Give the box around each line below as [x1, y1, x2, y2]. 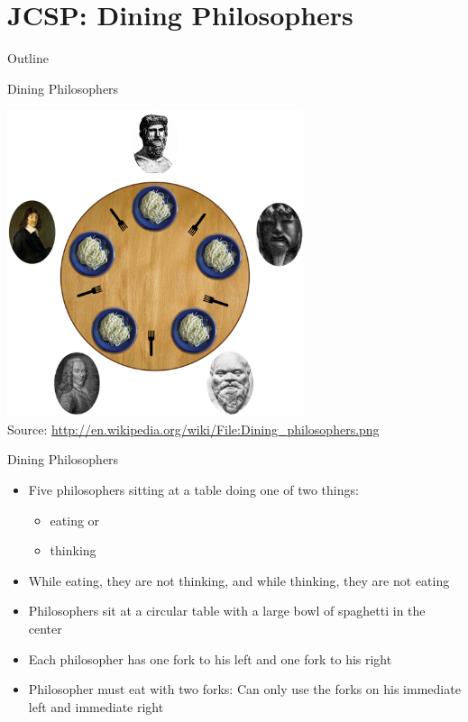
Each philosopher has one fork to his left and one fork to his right [28, 649, 392, 668]
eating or [50, 510, 100, 529]
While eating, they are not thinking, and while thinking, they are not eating [28, 571, 450, 589]
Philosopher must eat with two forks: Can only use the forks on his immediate [28, 680, 461, 699]
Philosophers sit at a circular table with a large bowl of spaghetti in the [28, 601, 426, 620]
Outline [7, 49, 49, 68]
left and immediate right [28, 697, 164, 716]
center [28, 618, 62, 637]
